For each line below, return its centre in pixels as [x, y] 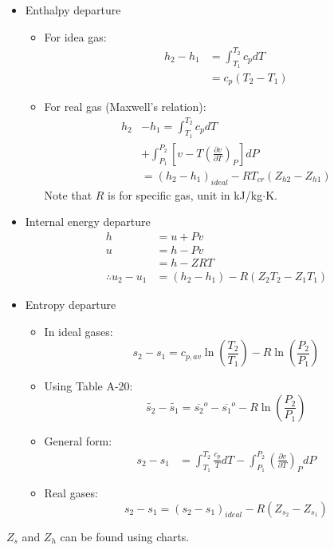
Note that [68, 194]
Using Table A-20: [88, 386]
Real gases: [71, 493]
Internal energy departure [88, 222]
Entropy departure [71, 304]
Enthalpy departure [73, 10]
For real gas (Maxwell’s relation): [125, 107]
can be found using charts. [125, 536]
